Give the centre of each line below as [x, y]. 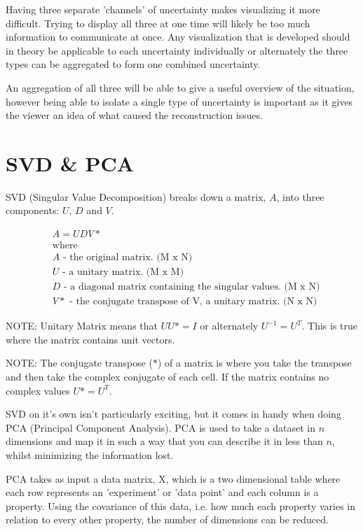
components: [33, 210]
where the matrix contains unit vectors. [90, 339]
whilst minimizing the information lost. [90, 455]
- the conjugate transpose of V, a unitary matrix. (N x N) [193, 302]
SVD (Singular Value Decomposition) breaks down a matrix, [136, 196]
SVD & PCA [70, 163]
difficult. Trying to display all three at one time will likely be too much [158, 23]
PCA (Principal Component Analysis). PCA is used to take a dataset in [161, 427]
